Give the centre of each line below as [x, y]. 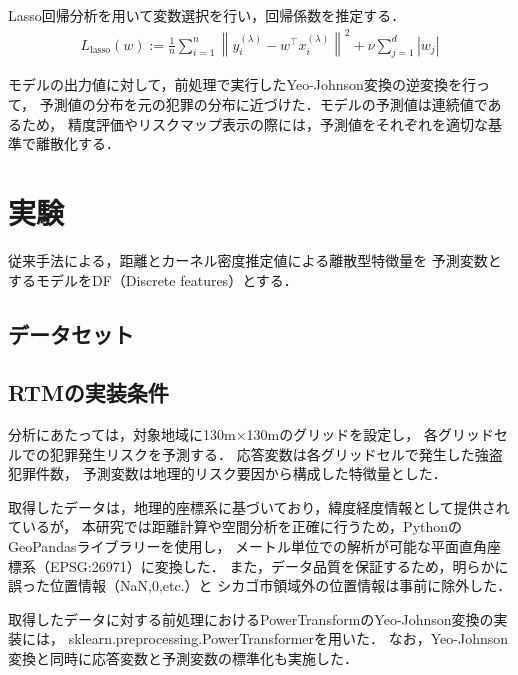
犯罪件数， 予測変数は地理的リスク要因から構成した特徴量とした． [227, 473]
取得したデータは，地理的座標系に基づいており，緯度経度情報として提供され [259, 506]
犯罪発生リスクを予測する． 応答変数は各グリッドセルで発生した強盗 [276, 453]
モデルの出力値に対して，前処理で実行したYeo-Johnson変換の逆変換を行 [242, 84]
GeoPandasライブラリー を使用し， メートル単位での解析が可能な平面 [234, 546]
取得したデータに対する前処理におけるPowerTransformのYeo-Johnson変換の [251, 618]
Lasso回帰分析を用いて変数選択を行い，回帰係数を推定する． [207, 15]
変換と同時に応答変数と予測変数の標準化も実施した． [183, 658]
